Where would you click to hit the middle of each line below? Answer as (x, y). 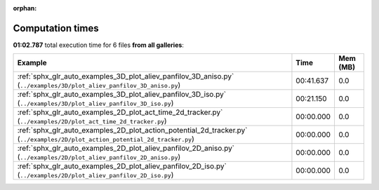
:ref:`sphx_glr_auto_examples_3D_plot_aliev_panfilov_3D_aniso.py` (126, 76)
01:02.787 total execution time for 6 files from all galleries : (98, 45)
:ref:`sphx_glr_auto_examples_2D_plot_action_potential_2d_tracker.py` (132, 130)
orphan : (25, 8)
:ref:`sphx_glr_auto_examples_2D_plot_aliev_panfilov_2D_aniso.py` (126, 149)
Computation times (56, 28)
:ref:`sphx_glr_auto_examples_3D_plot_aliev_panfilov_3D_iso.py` (122, 95)
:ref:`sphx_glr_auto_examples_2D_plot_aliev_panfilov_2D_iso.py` (122, 166)
